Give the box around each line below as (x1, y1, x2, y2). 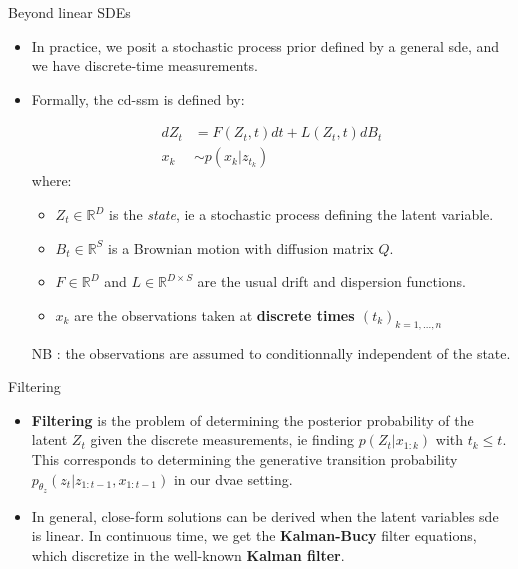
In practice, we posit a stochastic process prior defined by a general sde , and (31, 35, 500, 56)
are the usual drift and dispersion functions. (197, 271, 467, 292)
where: (31, 170, 72, 191)
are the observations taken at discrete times (74, 304, 355, 325)
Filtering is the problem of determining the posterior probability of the (31, 409, 474, 430)
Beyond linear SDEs (8, 2, 131, 22)
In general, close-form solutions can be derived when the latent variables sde (31, 505, 499, 526)
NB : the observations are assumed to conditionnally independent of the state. (31, 342, 511, 363)
